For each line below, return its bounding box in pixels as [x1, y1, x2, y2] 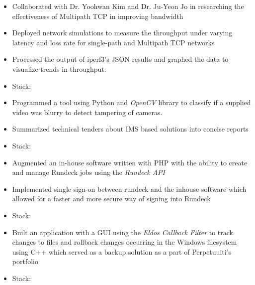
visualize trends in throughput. [12, 63, 106, 74]
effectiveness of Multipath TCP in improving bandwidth [12, 10, 183, 21]
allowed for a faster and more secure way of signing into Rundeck [12, 193, 211, 204]
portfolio [12, 256, 38, 267]
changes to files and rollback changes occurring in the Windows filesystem [12, 237, 237, 247]
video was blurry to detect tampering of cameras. [12, 107, 163, 117]
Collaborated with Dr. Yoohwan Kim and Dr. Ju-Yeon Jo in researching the [12, 1, 244, 11]
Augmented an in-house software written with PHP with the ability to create [12, 157, 248, 167]
